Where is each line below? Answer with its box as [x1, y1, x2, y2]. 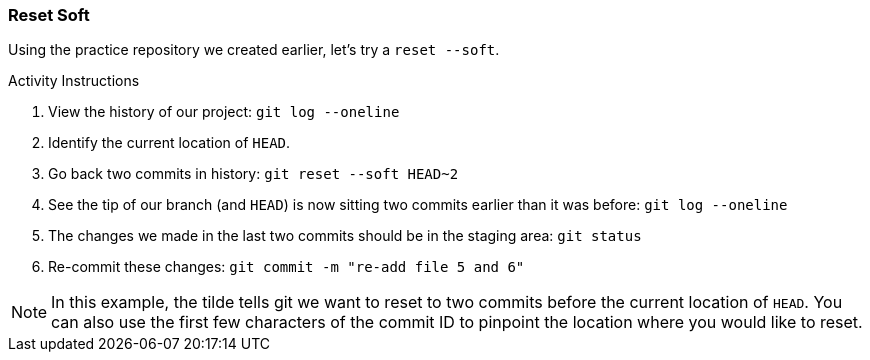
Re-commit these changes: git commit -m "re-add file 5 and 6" [48, 258, 525, 276]
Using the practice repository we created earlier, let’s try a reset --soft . [8, 41, 500, 59]
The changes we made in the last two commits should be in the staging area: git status [48, 227, 642, 245]
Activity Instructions [8, 72, 140, 90]
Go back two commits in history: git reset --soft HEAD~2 [48, 165, 459, 183]
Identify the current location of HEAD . [48, 134, 291, 152]
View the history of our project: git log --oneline [48, 103, 400, 121]
